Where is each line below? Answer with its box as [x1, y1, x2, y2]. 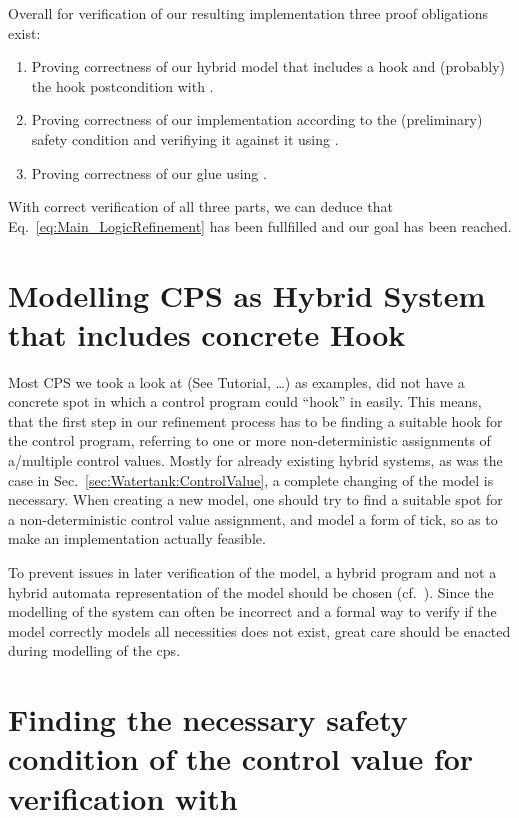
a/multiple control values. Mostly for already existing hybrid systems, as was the [8, 450, 503, 471]
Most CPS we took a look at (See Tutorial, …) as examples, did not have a [8, 371, 465, 392]
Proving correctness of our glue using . [31, 162, 267, 183]
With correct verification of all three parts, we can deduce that [8, 196, 393, 217]
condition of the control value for [8, 738, 474, 779]
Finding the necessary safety [8, 699, 408, 740]
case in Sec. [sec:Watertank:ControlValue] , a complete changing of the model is [8, 469, 494, 490]
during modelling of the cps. [8, 640, 181, 661]
